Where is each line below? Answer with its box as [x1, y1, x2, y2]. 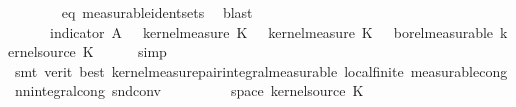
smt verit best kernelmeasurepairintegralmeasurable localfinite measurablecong [14, 60, 508, 81]
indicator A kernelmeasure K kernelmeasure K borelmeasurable [49, 21, 494, 42]
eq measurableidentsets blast [61, 2, 253, 22]
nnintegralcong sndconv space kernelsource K [14, 80, 364, 101]
